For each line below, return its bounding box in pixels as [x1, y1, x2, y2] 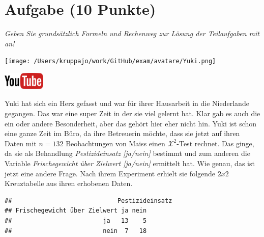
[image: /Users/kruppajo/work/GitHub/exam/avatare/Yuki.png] [5, 58, 216, 65]
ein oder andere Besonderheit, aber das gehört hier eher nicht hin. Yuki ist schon [5, 118, 257, 128]
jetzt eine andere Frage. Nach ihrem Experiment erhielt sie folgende [5, 168, 216, 178]
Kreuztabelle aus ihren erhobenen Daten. [5, 178, 133, 189]
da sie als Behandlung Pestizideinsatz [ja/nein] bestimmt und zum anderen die [5, 148, 250, 159]
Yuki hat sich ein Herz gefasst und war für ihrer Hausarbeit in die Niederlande [5, 98, 249, 109]
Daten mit [5, 138, 37, 148]
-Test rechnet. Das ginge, [177, 138, 254, 148]
